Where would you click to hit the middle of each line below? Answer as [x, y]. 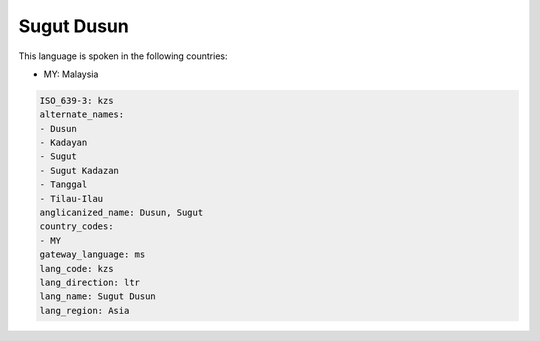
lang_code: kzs [76, 268]
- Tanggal [63, 184]
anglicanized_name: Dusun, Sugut [121, 213]
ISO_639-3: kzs [76, 100]
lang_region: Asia [84, 310]
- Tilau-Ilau [71, 198]
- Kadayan [63, 143]
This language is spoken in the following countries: [123, 56]
